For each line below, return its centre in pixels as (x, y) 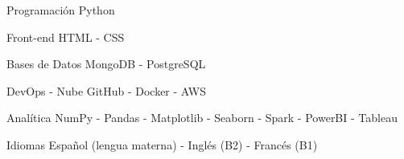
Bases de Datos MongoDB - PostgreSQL (106, 64)
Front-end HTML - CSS (66, 37)
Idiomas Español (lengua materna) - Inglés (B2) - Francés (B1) (162, 144)
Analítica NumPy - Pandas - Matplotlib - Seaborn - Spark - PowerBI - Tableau (202, 118)
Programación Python (61, 10)
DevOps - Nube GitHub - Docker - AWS (106, 90)
